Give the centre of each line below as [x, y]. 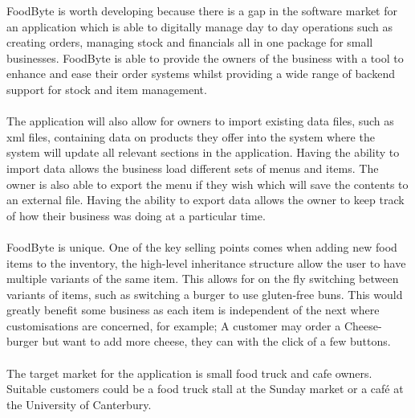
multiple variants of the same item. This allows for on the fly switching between [203, 279]
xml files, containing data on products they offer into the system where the [191, 136]
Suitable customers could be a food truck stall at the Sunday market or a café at [205, 389]
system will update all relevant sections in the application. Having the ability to [203, 152]
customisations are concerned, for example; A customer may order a [174, 325]
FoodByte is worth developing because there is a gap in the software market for [202, 10]
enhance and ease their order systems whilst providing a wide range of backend [201, 74]
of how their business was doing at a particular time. [136, 215]
